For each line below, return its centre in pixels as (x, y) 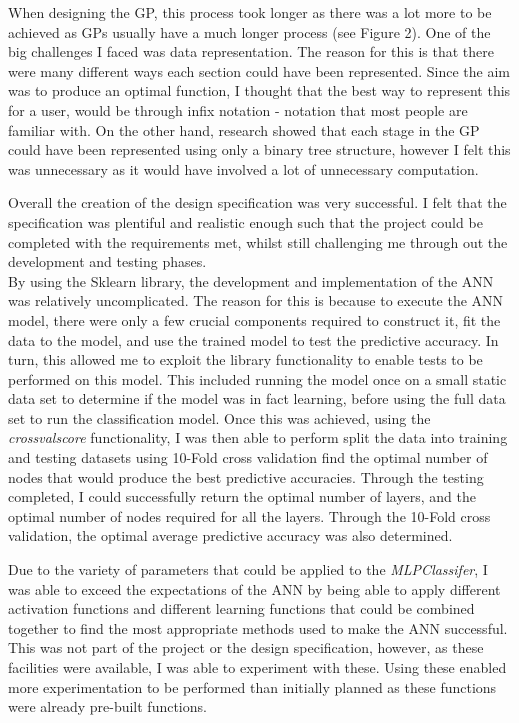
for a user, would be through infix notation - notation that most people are (238, 109)
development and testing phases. (107, 261)
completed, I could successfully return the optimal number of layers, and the (242, 496)
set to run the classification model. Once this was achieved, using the (219, 417)
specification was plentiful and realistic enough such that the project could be (245, 221)
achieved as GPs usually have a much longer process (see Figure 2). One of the (249, 31)
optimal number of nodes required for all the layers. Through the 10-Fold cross (249, 515)
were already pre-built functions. (107, 706)
